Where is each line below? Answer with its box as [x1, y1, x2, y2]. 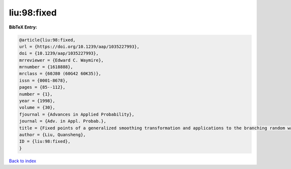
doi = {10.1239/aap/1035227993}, [19, 51, 99, 56]
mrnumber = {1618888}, [19, 64, 73, 70]
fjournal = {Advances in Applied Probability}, [19, 111, 134, 117]
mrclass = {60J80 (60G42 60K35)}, [19, 71, 101, 77]
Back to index [9, 158, 36, 164]
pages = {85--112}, [19, 85, 65, 90]
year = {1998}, [19, 98, 55, 104]
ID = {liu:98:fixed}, [19, 138, 71, 144]
